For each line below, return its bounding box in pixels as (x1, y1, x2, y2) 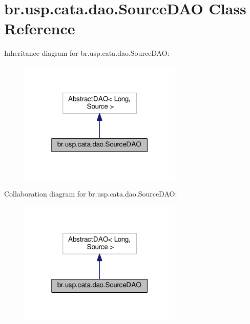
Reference (4, 18, 75, 39)
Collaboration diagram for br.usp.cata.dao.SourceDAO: (4, 188, 177, 199)
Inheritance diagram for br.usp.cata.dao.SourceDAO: (4, 48, 170, 58)
